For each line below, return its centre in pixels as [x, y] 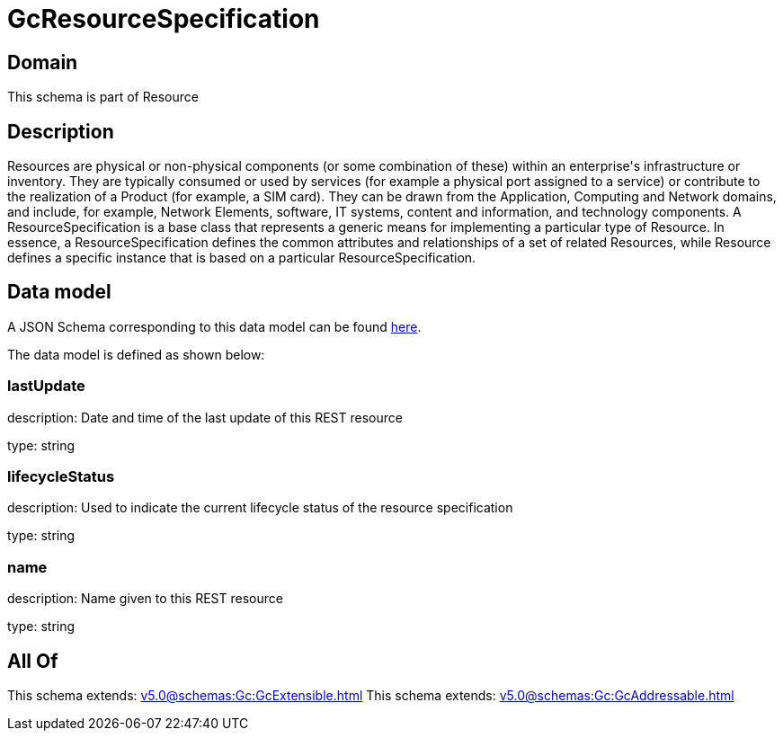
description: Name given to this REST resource [145, 599]
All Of [33, 661]
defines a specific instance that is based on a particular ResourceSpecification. [242, 258]
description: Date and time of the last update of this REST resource [205, 417]
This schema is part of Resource [103, 97]
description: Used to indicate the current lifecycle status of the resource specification [260, 508]
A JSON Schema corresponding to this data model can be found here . [214, 326]
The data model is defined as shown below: [136, 354]
